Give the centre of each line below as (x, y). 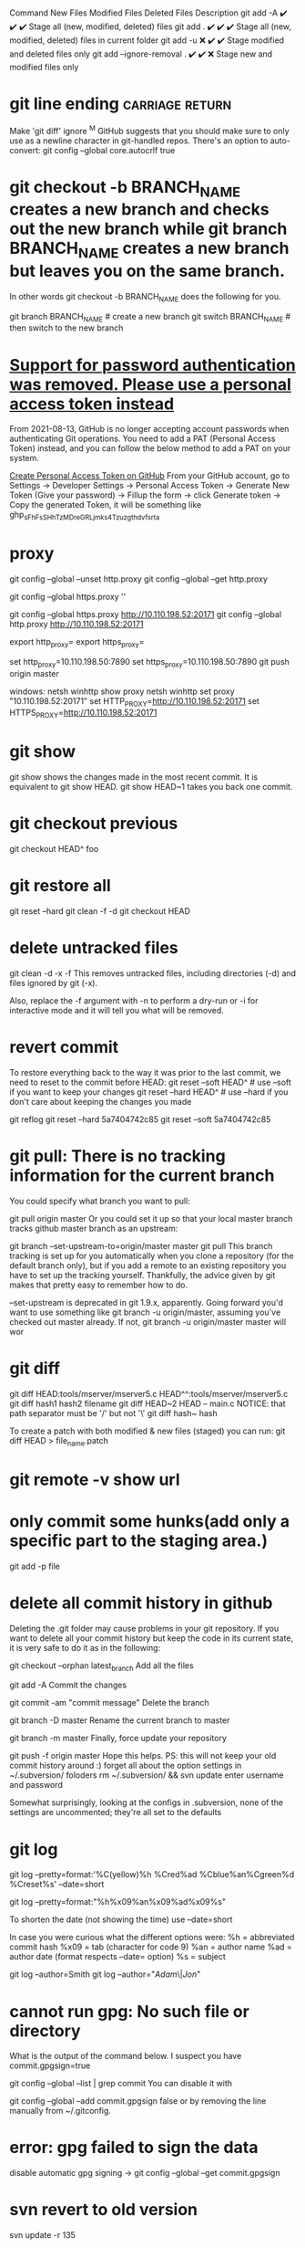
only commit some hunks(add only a (150, 1521)
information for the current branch (142, 1176)
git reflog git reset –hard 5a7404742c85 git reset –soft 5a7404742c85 (140, 1119)
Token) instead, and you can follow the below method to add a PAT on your (150, 448)
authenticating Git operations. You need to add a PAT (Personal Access (142, 439)
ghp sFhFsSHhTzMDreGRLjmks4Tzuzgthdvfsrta (85, 516)
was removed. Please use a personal (150, 384)
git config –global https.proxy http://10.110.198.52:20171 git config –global (146, 614)
